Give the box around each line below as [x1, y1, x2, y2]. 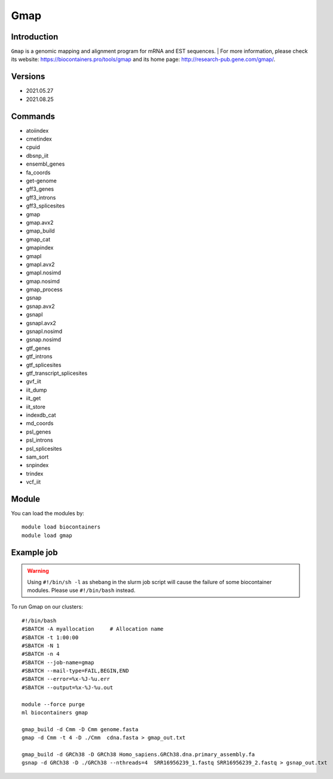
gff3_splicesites [26, 202, 65, 209]
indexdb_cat [26, 411, 56, 418]
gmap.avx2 [26, 219, 54, 226]
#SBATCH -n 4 [22, 650, 60, 658]
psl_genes [26, 428, 51, 435]
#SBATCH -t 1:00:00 [22, 634, 79, 641]
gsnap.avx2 [26, 303, 55, 310]
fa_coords [26, 169, 51, 176]
